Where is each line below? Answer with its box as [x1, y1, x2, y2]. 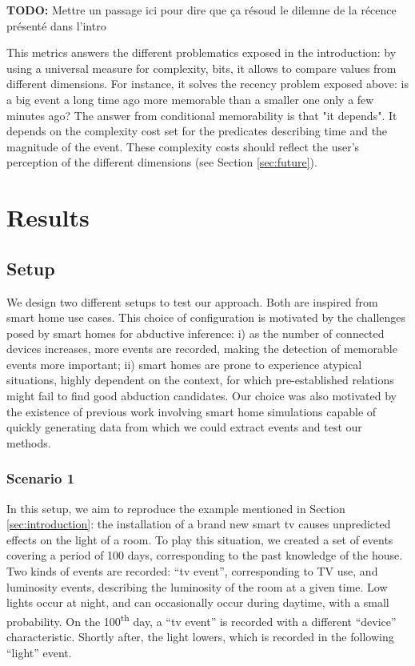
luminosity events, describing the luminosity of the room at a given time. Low [6, 578, 388, 595]
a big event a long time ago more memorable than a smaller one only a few [6, 90, 374, 107]
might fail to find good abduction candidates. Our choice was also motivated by [6, 387, 397, 404]
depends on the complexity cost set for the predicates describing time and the [6, 122, 388, 139]
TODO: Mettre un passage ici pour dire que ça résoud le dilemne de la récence [6, 2, 397, 18]
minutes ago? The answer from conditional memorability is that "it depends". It [6, 106, 397, 123]
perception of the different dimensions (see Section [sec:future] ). [6, 154, 317, 171]
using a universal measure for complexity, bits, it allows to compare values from [6, 59, 397, 76]
